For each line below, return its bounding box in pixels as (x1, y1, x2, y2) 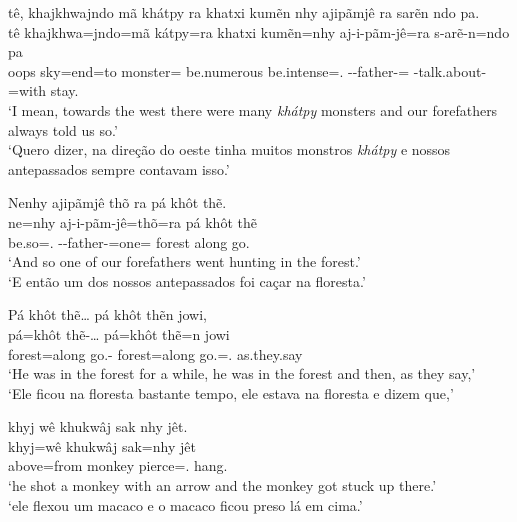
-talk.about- (413, 60, 487, 81)
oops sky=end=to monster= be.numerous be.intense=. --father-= (8, 60, 410, 81)
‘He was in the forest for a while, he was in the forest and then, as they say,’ (8, 363, 476, 384)
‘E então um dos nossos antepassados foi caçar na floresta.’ (8, 270, 366, 291)
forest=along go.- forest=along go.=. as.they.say (8, 343, 303, 364)
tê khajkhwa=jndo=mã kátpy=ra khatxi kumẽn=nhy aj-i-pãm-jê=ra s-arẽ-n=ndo (8, 21, 510, 42)
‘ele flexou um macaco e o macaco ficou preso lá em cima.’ (8, 494, 363, 515)
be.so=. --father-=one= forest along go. (8, 231, 250, 252)
